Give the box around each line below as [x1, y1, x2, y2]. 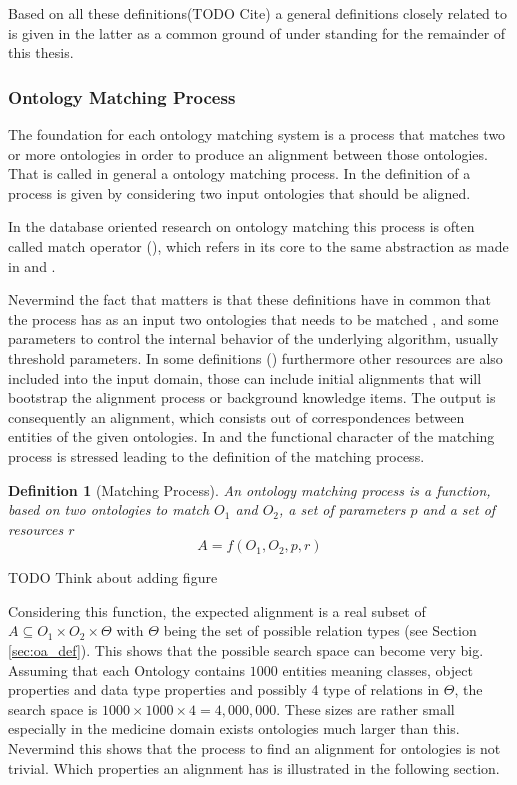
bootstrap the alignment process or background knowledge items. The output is [8, 387, 496, 408]
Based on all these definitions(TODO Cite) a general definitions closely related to [8, 3, 507, 23]
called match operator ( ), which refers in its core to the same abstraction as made [8, 235, 509, 256]
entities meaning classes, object [282, 659, 473, 680]
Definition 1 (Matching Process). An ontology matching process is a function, [8, 479, 491, 500]
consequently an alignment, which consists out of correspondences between [8, 406, 465, 427]
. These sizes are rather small [276, 698, 455, 719]
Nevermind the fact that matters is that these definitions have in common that [8, 289, 491, 310]
